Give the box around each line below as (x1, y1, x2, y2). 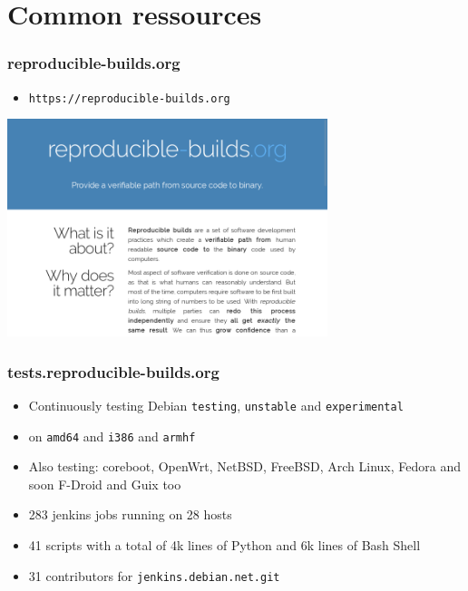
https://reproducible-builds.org (28, 92, 230, 105)
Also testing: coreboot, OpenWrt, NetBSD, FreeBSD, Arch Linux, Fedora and (28, 457, 462, 476)
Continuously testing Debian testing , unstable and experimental (28, 395, 404, 414)
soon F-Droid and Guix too (28, 474, 181, 493)
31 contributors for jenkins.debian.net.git (28, 566, 280, 585)
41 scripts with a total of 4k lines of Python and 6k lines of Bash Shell (28, 536, 421, 555)
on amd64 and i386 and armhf (28, 426, 196, 445)
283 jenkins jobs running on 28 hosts (28, 505, 232, 524)
